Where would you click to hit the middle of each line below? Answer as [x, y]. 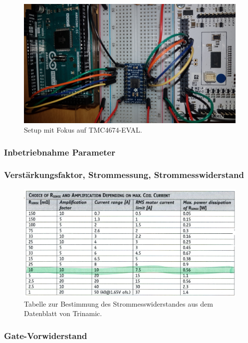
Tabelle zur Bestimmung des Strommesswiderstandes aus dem [119, 303]
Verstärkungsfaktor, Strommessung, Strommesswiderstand [124, 175]
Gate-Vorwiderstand [46, 336]
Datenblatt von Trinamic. [63, 313]
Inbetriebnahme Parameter [60, 152]
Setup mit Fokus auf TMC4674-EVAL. [83, 130]
